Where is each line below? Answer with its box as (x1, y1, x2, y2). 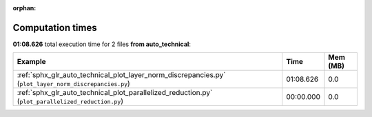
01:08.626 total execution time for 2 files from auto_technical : (12, 40, 191, 48)
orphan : (12, 4, 37, 12)
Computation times (12, 21, 97, 34)
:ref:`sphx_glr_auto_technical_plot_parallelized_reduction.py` (17, 88, 213, 98)
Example (17, 57, 46, 67)
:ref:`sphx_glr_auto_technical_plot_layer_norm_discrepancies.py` (17, 70, 226, 80)
